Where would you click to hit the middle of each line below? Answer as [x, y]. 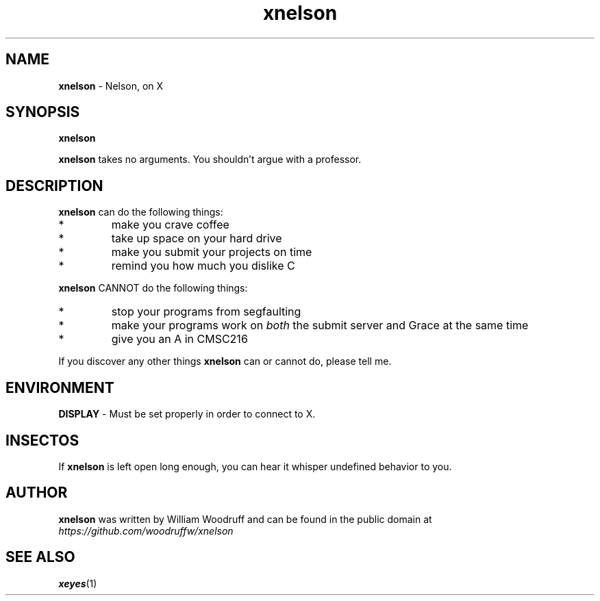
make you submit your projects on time [212, 252]
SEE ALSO [40, 557]
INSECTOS [42, 440]
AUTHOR [37, 493]
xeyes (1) [78, 583]
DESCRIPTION [54, 186]
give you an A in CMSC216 [179, 339]
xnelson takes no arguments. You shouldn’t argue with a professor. [210, 159]
